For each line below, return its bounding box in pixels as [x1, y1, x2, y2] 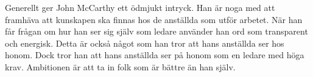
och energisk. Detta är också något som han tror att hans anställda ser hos [5, 36, 284, 49]
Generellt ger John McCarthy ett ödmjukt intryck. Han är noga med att [5, 1, 275, 13]
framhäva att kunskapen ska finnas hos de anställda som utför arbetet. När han [5, 13, 303, 25]
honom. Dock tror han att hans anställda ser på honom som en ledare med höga [5, 49, 304, 61]
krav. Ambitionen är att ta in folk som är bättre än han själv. [5, 60, 236, 73]
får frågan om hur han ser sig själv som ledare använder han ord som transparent [5, 25, 308, 38]
